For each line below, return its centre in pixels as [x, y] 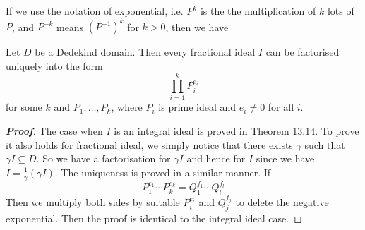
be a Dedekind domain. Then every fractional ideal [145, 52]
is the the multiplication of [258, 11]
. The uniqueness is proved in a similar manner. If [163, 172]
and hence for [216, 158]
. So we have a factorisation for [103, 158]
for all [281, 107]
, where [127, 107]
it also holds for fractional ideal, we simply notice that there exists [149, 144]
